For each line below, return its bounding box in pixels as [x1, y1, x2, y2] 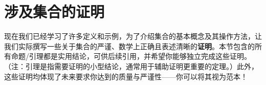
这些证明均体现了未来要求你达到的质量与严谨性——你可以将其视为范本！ [4, 71, 248, 81]
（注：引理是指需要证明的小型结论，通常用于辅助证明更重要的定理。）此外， [4, 60, 258, 71]
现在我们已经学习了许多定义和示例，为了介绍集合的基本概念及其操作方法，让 [4, 31, 262, 41]
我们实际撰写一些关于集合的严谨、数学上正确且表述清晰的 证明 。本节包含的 [4, 40, 255, 51]
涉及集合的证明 [4, 1, 105, 22]
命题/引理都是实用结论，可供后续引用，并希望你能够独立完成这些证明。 [11, 51, 251, 61]
